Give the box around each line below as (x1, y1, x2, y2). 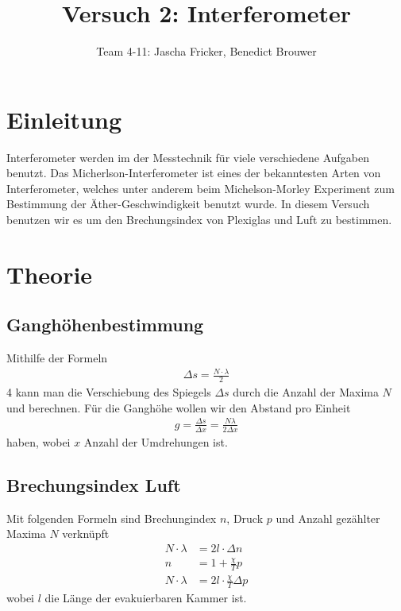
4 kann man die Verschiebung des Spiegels (6, 384, 211, 400)
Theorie (6, 257, 93, 290)
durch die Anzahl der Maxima (233, 384, 379, 400)
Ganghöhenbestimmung (6, 312, 204, 337)
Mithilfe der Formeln (6, 350, 108, 366)
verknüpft (62, 525, 110, 542)
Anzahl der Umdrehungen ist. (83, 433, 228, 450)
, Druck (226, 509, 264, 526)
